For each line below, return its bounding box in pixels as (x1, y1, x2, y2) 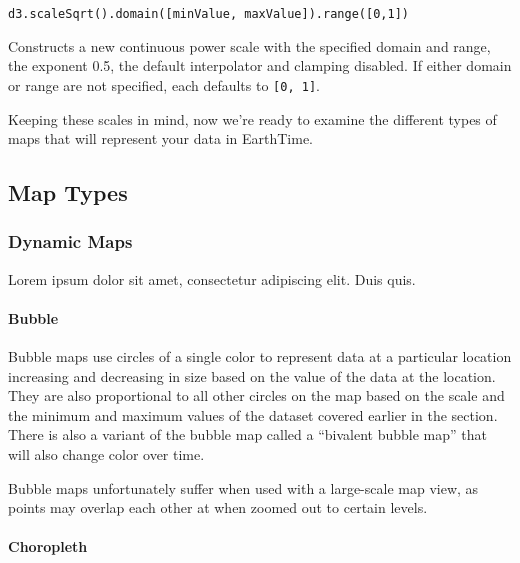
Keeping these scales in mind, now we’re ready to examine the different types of (8, 108, 497, 129)
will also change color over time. (8, 444, 205, 465)
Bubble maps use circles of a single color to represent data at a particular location (8, 346, 512, 367)
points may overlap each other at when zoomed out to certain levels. (8, 497, 428, 518)
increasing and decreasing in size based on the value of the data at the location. (8, 365, 496, 386)
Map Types (8, 177, 128, 208)
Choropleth (8, 536, 88, 557)
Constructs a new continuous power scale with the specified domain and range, (8, 35, 491, 56)
